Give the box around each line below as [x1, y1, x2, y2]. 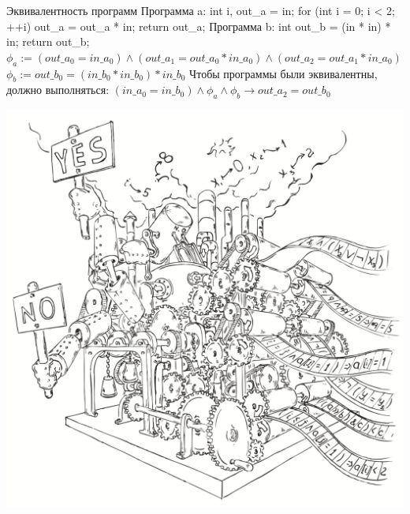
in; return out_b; [6, 33, 90, 50]
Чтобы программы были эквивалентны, [189, 65, 378, 81]
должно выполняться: [6, 81, 110, 98]
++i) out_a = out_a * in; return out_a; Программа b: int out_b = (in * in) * [6, 17, 391, 34]
